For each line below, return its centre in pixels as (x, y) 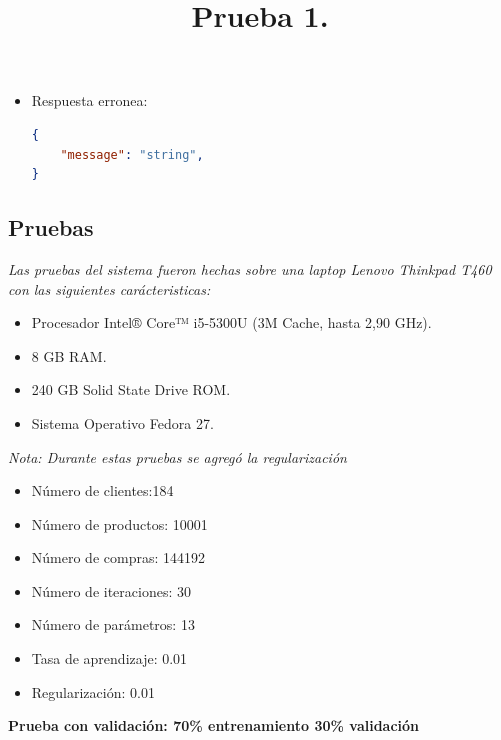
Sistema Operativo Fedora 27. (122, 422)
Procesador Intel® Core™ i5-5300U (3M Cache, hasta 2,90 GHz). (231, 322)
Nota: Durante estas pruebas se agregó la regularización (177, 456)
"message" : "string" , (132, 154)
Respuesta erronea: (89, 100)
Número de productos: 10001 (119, 523)
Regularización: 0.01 (93, 691)
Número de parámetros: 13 (113, 624)
